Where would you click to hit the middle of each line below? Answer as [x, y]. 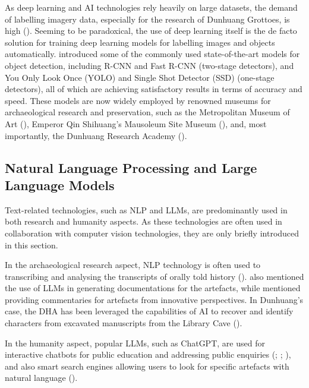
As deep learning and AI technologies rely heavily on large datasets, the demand [151, 7]
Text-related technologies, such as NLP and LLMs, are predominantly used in [146, 209]
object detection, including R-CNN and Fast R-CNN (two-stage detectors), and [149, 65]
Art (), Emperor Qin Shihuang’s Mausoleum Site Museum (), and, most [136, 123]
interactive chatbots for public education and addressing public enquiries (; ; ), [148, 354]
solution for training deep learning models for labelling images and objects [140, 42]
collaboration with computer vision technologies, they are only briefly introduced [152, 233]
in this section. [31, 245]
